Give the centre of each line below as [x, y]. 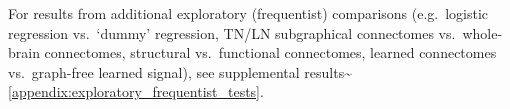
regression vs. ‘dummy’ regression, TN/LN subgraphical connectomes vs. [232, 32]
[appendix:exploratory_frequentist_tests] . [136, 91]
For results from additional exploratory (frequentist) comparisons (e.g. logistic [248, 13]
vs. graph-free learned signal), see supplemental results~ [180, 71]
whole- [482, 32]
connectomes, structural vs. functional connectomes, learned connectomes [270, 52]
